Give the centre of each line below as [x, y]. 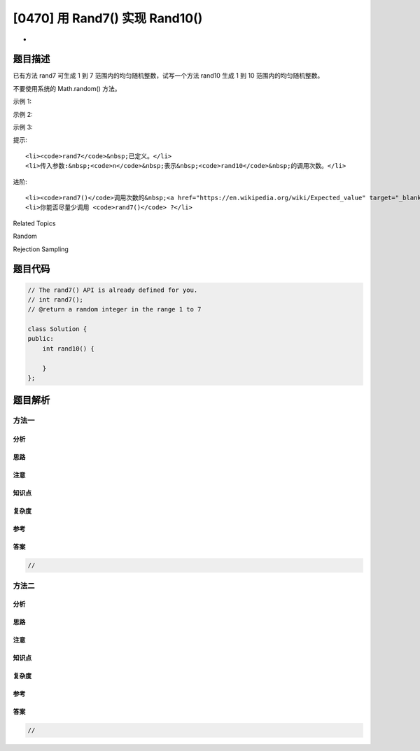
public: [41, 339]
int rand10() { [68, 349]
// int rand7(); [56, 300]
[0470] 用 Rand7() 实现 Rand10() [108, 18]
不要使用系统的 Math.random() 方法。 [67, 88]
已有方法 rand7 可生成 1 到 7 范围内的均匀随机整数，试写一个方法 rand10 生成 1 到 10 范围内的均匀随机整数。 [168, 76]
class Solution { [57, 329]
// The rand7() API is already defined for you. [113, 290]
